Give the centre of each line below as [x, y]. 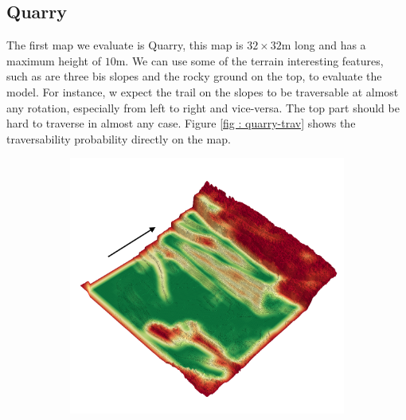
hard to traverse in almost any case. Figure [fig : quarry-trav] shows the [181, 123]
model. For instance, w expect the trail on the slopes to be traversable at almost [203, 91]
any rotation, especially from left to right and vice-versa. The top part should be [203, 107]
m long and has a [324, 45]
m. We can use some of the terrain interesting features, [250, 60]
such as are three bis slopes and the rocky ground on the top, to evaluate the [194, 76]
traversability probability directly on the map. [119, 138]
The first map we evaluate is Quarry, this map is [125, 45]
